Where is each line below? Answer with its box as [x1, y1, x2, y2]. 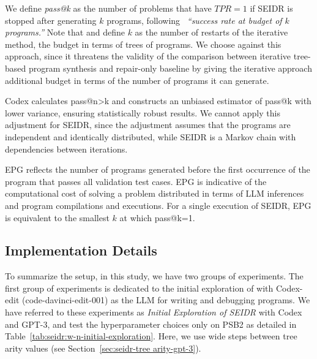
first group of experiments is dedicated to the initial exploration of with [5, 281, 274, 294]
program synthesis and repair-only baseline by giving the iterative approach [28, 61, 312, 74]
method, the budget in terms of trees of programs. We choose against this [5, 37, 282, 50]
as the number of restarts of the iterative [135, 26, 288, 39]
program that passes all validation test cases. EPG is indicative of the [5, 175, 267, 187]
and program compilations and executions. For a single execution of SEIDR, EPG [5, 198, 311, 211]
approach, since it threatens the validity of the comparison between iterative [5, 50, 291, 62]
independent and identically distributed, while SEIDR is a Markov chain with [5, 130, 296, 143]
